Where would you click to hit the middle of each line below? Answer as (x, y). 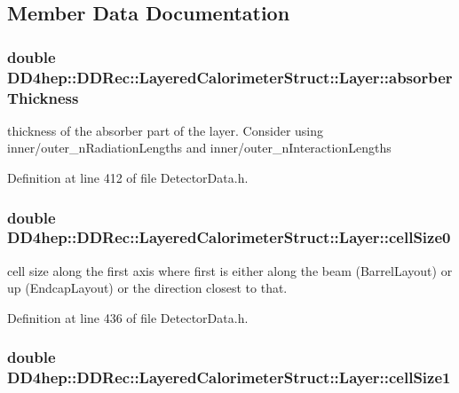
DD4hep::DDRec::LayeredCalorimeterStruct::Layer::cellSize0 (229, 237)
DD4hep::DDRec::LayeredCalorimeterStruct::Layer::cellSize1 (229, 377)
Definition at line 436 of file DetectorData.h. (128, 317)
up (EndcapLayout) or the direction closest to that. (147, 288)
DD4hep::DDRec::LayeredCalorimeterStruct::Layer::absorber (230, 77)
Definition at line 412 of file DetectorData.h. (128, 178)
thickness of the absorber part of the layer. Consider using (166, 130)
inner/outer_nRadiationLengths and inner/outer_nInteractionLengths (199, 148)
